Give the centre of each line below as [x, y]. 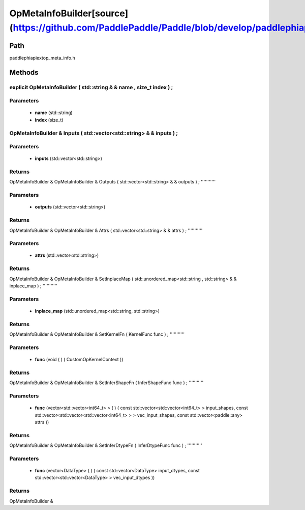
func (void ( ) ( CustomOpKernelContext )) [79, 360]
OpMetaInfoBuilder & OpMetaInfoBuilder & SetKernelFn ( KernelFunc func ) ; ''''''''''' [97, 334]
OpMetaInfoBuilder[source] [69, 13]
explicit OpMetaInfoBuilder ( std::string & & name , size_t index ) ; [91, 87]
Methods [24, 72]
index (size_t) [49, 120]
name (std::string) [54, 113]
